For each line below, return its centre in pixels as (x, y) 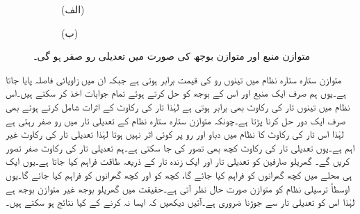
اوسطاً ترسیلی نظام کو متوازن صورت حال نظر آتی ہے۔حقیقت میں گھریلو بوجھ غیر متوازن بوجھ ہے (178, 188)
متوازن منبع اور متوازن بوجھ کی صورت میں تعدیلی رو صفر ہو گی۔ (172, 56)
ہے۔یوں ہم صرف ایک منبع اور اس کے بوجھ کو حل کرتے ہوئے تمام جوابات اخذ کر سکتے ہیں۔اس (176, 93)
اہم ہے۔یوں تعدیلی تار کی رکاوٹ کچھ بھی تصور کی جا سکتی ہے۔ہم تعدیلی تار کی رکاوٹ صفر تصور (180, 147)
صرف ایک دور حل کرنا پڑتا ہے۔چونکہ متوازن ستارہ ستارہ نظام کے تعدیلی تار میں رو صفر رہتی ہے (176, 120)
